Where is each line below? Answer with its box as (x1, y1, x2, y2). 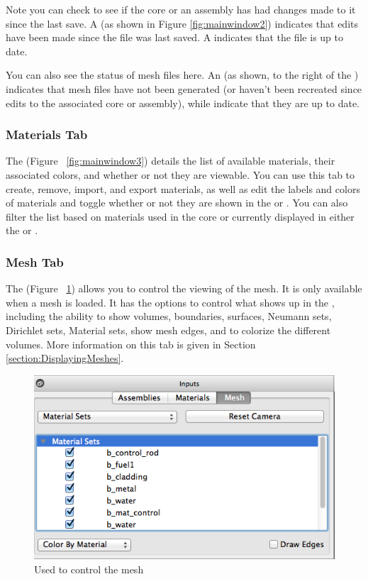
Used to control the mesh (34, 561, 144, 576)
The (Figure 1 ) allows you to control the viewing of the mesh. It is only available (6, 281, 362, 296)
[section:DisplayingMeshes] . (6, 351, 124, 365)
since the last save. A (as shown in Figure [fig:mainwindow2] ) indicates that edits (6, 16, 358, 31)
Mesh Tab (6, 253, 64, 270)
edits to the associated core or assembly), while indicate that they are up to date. (6, 95, 360, 110)
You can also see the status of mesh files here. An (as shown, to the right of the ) (6, 67, 359, 82)
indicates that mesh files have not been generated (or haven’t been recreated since (6, 81, 362, 96)
